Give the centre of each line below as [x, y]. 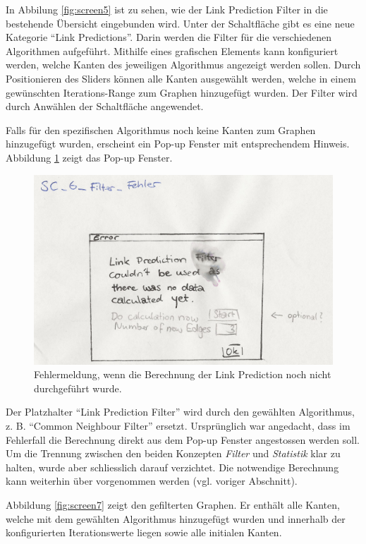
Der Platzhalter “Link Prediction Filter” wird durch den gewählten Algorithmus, [180, 412]
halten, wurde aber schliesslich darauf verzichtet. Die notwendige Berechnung [172, 467]
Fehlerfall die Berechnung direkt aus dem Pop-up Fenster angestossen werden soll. [183, 439]
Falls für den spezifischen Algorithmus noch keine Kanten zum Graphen [161, 129]
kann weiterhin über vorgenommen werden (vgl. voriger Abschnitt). [152, 481]
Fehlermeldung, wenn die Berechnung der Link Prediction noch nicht [183, 374]
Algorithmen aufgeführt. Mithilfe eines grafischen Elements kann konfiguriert [172, 50]
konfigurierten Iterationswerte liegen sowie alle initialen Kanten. [144, 532]
